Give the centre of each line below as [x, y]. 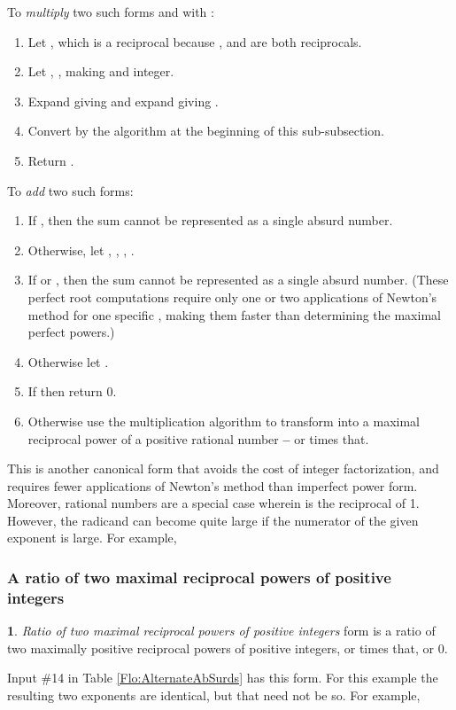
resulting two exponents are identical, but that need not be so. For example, [214, 694]
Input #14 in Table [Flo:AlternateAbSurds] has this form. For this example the [223, 678]
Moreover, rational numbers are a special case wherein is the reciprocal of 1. [213, 503]
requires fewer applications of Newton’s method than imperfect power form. [213, 485]
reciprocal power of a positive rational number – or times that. [198, 438]
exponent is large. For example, [92, 538]
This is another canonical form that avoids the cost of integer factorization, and [223, 468]
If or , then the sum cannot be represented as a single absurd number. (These [238, 280]
